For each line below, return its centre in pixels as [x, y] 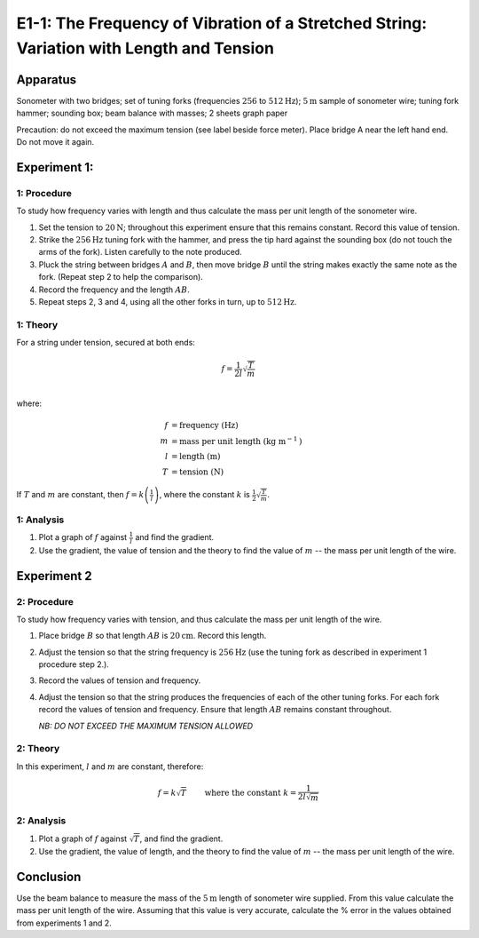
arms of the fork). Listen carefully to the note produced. [141, 252]
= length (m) [196, 457]
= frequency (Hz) [204, 425]
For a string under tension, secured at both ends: [106, 343]
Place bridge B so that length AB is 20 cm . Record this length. [153, 636]
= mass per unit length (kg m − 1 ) [236, 440]
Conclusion [49, 876]
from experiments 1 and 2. [64, 923]
